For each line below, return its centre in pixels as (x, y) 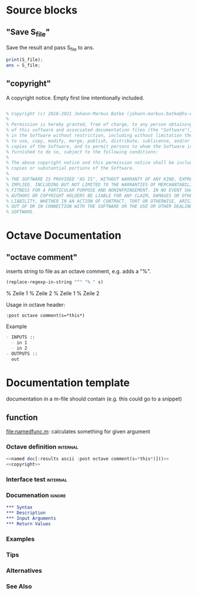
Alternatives (24, 570)
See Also (19, 586)
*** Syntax (19, 507)
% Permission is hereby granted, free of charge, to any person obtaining (99, 125)
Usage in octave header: (36, 305)
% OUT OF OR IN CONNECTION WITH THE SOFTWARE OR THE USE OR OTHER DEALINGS (101, 206)
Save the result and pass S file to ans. (50, 48)
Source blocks (42, 10)
